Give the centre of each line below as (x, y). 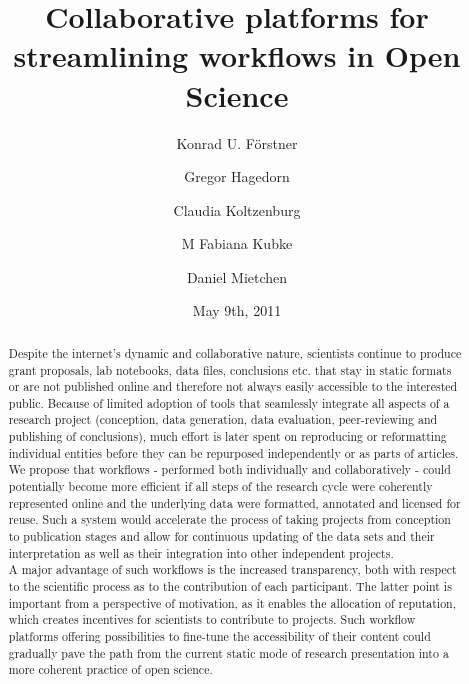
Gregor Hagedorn (237, 176)
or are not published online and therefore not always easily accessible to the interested (233, 386)
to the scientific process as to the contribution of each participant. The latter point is (230, 586)
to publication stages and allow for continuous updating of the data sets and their (221, 536)
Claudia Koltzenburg (237, 209)
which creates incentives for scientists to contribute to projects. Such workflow (212, 619)
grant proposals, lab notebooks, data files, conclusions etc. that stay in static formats (230, 369)
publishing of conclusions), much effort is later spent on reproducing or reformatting (227, 436)
